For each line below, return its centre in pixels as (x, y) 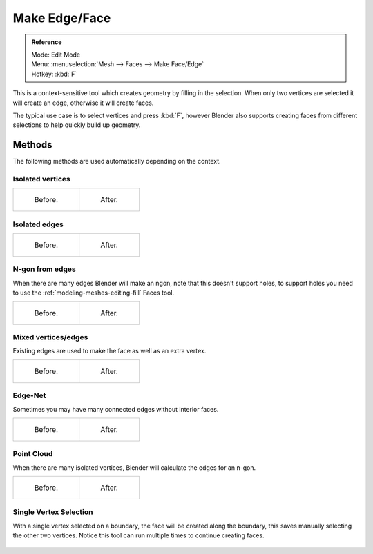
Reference (47, 42)
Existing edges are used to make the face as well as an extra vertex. (109, 351)
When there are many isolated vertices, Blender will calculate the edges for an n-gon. (134, 467)
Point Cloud (33, 454)
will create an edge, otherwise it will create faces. (83, 103)
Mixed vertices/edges (50, 337)
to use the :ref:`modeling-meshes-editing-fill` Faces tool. (94, 293)
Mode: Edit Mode (56, 55)
